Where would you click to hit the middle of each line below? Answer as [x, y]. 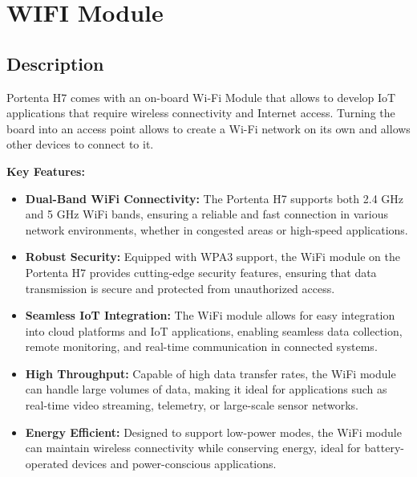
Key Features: [46, 171]
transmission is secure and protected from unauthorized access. [180, 288]
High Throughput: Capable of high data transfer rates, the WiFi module [211, 373]
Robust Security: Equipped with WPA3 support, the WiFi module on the [213, 257]
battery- [384, 448]
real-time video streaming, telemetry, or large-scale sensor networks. [192, 405]
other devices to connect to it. [80, 144]
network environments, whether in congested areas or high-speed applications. [217, 229]
